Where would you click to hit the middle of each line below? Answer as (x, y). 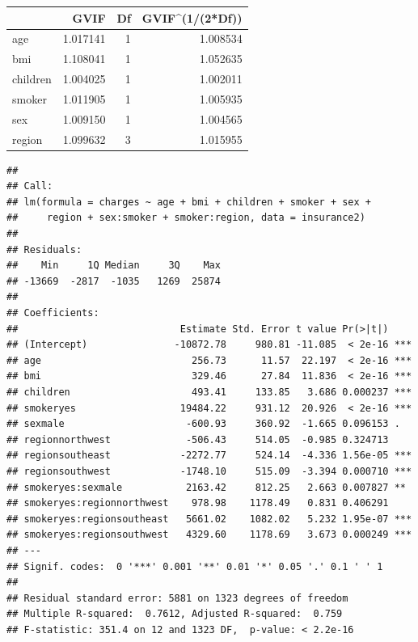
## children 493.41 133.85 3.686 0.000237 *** (209, 392)
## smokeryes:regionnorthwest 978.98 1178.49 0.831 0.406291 (198, 503)
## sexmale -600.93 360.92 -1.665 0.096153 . (203, 424)
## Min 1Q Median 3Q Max (114, 266)
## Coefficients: (53, 313)
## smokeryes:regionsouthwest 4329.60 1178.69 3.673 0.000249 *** (209, 535)
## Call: (30, 186)
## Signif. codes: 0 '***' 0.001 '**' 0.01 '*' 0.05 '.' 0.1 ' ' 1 (195, 566)
